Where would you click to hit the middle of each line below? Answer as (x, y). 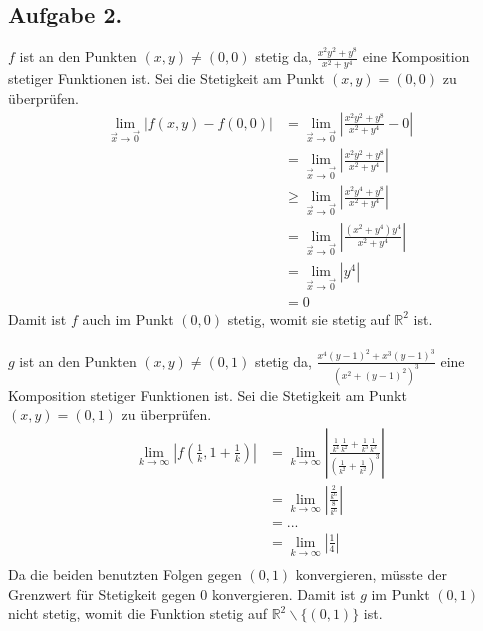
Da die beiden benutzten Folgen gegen (125, 574)
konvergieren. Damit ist (283, 593)
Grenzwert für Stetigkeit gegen (102, 593)
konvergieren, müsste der (371, 574)
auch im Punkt (128, 318)
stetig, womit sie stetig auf (308, 318)
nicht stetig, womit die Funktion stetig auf (137, 613)
